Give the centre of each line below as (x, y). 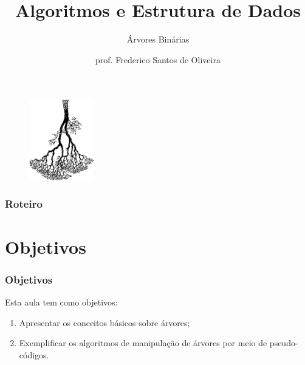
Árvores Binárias (158, 39)
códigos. (34, 354)
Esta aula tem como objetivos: (61, 302)
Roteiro (24, 204)
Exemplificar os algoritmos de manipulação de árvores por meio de (143, 343)
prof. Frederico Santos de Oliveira (158, 59)
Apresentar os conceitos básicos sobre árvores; (105, 322)
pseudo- (284, 343)
